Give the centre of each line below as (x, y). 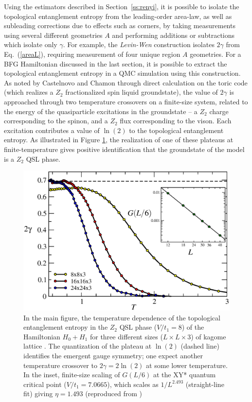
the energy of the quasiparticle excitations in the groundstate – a (101, 111)
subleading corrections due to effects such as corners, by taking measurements (120, 25)
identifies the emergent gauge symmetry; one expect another (113, 356)
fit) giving (38, 394)
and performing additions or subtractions (173, 35)
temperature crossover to (60, 365)
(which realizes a (29, 92)
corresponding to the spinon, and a (56, 121)
